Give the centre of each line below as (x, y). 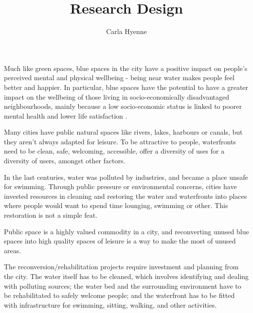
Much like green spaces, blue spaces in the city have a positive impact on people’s (126, 68)
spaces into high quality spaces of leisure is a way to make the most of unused (120, 241)
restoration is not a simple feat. (51, 215)
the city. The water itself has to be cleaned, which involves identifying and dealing (126, 276)
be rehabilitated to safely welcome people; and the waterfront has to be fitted (119, 295)
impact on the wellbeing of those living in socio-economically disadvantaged (117, 96)
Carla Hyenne (126, 31)
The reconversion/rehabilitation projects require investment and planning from (121, 267)
